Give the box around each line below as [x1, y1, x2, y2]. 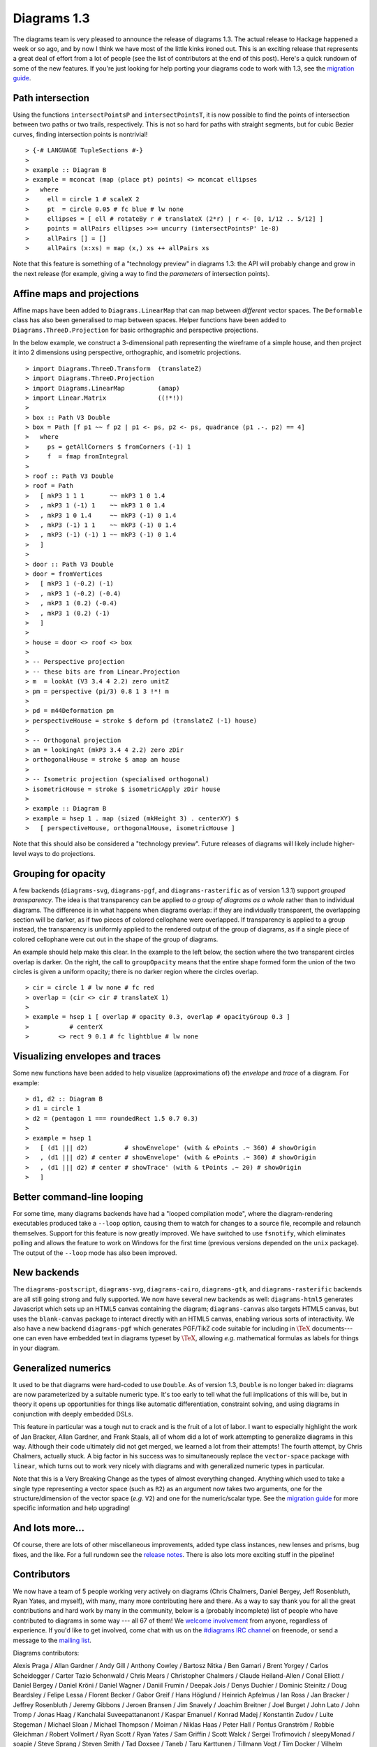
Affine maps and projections [13, 287, 140, 300]
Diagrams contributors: [13, 1648, 80, 1657]
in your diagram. [13, 1344, 60, 1352]
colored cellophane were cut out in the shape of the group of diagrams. [13, 935, 219, 943]
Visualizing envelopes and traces [13, 1050, 161, 1062]
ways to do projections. [28, 849, 96, 857]
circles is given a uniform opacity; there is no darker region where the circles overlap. [13, 967, 259, 976]
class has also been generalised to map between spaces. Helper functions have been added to [13, 316, 286, 324]
